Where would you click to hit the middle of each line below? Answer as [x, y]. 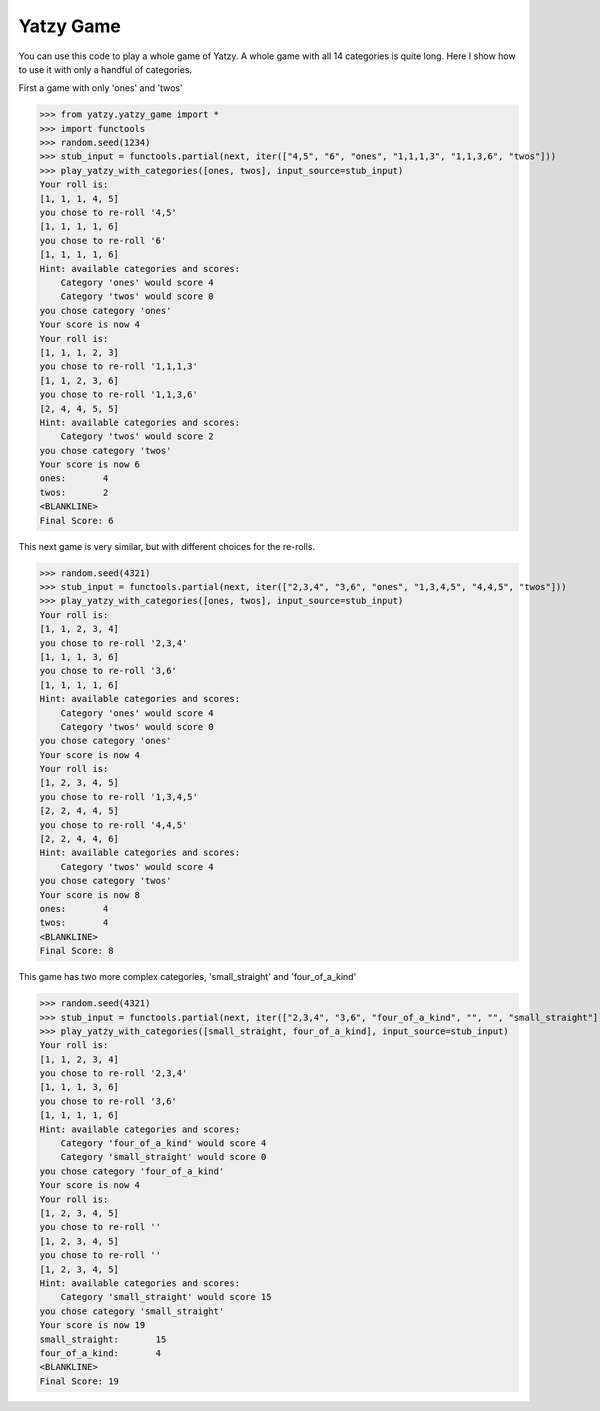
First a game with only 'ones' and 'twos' [101, 88]
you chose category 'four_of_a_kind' [132, 1171]
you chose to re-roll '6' [103, 240]
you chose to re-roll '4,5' [108, 213]
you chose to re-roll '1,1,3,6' [119, 394]
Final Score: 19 [79, 1381]
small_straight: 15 [103, 1339]
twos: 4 [74, 923]
